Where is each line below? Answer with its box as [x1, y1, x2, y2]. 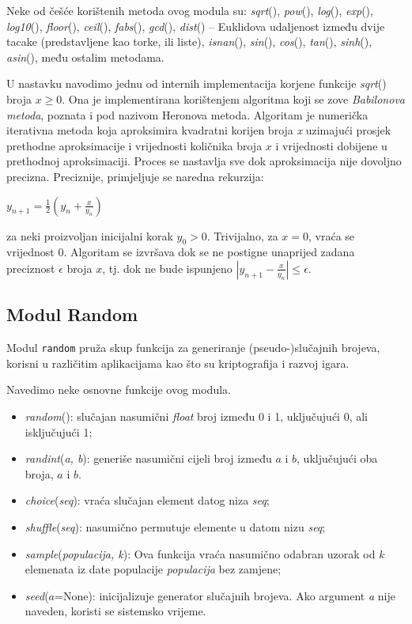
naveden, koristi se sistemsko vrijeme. [25, 603, 206, 619]
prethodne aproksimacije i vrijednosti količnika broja [6, 137, 263, 153]
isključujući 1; [25, 423, 93, 440]
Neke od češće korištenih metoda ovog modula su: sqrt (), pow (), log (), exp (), [6, 2, 373, 18]
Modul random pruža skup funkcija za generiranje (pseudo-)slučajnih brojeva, [6, 339, 380, 356]
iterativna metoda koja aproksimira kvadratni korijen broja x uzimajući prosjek [6, 122, 391, 138]
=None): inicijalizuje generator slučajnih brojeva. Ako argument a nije [55, 587, 395, 603]
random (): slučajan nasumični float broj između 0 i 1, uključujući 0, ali [25, 407, 369, 424]
